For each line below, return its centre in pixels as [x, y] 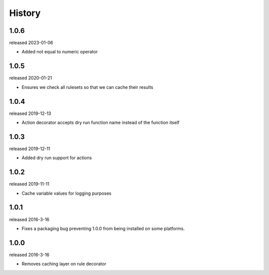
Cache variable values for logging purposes [67, 193]
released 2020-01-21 [31, 78]
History [25, 13]
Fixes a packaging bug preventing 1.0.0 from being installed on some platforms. [103, 228]
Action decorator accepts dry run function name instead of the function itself [101, 123]
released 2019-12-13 [30, 113]
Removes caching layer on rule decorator [64, 264]
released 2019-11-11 [29, 184]
